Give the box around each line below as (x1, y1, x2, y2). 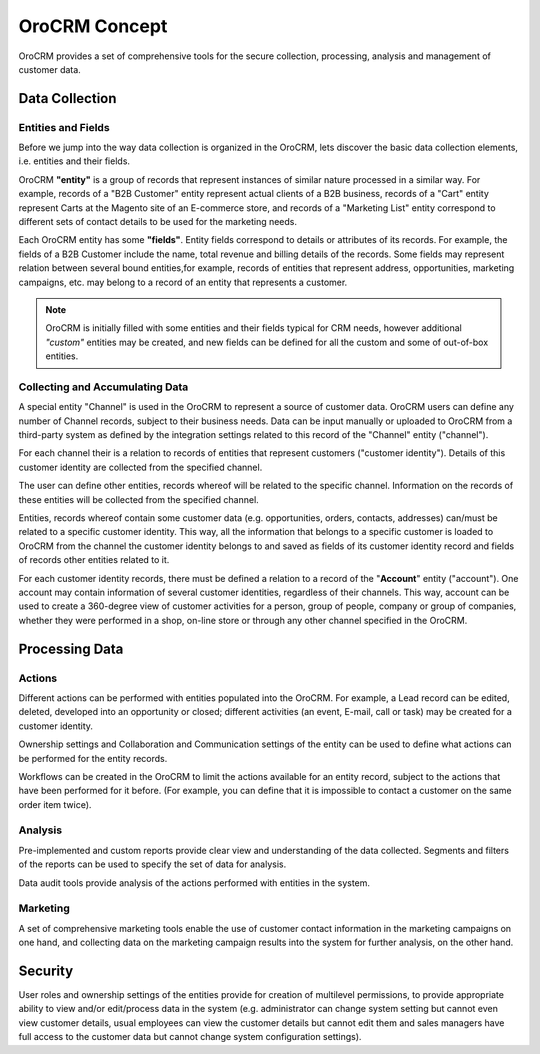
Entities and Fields (18, 120, 110, 134)
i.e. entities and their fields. (18, 155, 130, 167)
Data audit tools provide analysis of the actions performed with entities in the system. (18, 876, 370, 889)
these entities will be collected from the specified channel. (18, 493, 259, 505)
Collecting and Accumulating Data (18, 380, 189, 394)
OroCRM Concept (18, 15, 168, 37)
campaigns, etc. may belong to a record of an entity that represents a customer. (18, 276, 348, 288)
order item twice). (18, 798, 92, 810)
